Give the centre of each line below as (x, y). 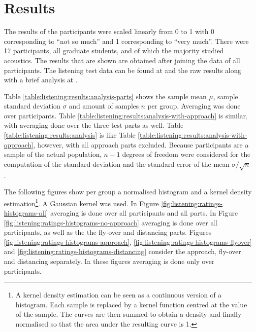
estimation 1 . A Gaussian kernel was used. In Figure (81, 202)
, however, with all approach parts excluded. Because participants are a (141, 144)
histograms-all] (26, 213)
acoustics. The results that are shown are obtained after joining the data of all (122, 60)
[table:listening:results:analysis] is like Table (70, 135)
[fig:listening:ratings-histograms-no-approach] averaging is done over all (111, 222)
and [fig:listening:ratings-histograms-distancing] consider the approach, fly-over (123, 251)
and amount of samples (104, 106)
